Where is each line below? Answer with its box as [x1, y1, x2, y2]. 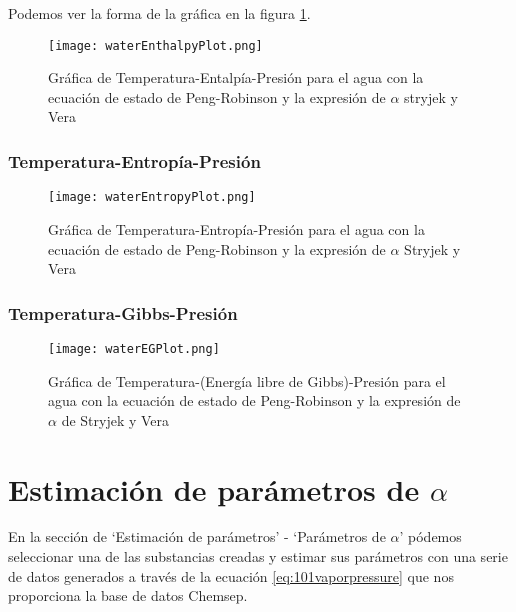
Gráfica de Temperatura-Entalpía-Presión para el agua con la [48, 67, 424, 88]
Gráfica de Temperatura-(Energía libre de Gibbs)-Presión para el [48, 370, 446, 391]
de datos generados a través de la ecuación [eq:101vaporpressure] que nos [8, 565, 454, 586]
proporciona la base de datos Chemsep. [8, 585, 248, 606]
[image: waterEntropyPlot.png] [48, 190, 256, 205]
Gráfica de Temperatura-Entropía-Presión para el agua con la [48, 218, 425, 239]
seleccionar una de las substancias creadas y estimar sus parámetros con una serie [8, 546, 508, 567]
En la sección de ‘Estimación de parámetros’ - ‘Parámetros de [8, 526, 386, 547]
